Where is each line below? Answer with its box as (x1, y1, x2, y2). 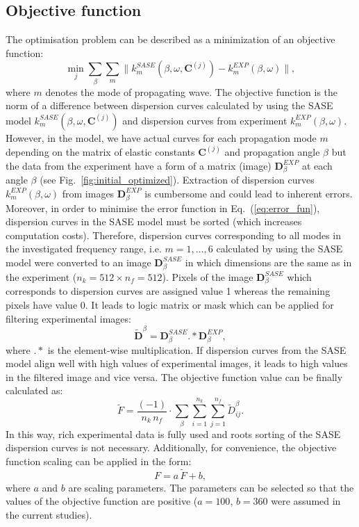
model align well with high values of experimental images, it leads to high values (6, 356, 348, 371)
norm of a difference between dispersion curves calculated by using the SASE (6, 98, 333, 113)
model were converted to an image (6, 254, 151, 269)
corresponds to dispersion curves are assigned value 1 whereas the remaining (6, 284, 331, 298)
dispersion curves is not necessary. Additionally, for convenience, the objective (6, 440, 337, 455)
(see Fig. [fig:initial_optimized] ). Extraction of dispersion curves (40, 172, 315, 187)
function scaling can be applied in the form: (6, 453, 192, 468)
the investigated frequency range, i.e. (6, 241, 162, 256)
